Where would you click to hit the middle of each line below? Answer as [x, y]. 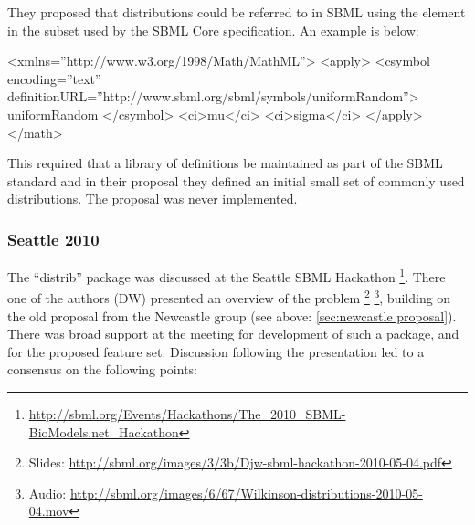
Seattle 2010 [53, 239]
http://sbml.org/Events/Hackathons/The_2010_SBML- [187, 414]
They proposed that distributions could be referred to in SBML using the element [237, 12]
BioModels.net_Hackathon [104, 431]
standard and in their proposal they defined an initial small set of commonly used [236, 180]
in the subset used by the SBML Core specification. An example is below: [213, 30]
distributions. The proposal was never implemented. [153, 199]
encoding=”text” [54, 78]
